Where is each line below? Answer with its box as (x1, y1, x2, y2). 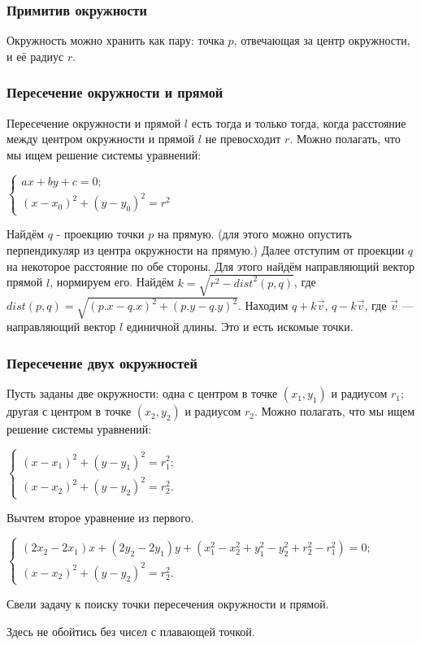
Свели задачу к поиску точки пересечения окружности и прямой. (7, 595, 329, 612)
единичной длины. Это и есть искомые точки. (126, 318, 354, 335)
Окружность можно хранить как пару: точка (7, 32, 224, 49)
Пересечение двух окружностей (7, 352, 197, 373)
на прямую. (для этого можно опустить (157, 225, 352, 242)
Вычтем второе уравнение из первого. (7, 509, 194, 526)
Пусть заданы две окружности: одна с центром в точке (7, 385, 278, 402)
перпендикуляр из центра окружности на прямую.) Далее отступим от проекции (7, 242, 405, 259)
